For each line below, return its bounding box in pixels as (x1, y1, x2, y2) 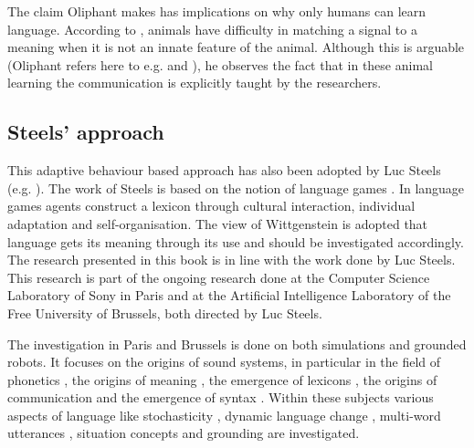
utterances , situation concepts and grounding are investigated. (7, 423, 360, 443)
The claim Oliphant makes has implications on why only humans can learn (7, 2, 427, 20)
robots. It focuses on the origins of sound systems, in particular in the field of (7, 352, 441, 371)
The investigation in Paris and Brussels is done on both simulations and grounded (7, 334, 467, 353)
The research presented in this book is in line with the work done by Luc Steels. (7, 250, 456, 269)
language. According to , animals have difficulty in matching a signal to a (7, 19, 417, 38)
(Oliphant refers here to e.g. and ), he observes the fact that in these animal (7, 55, 433, 74)
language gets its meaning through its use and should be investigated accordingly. (7, 232, 464, 251)
